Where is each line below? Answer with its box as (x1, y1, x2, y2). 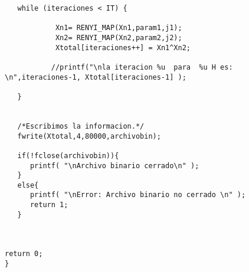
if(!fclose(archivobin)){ (17, 151, 119, 160)
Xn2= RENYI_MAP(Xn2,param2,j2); (55, 33, 182, 42)
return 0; (5, 250, 43, 258)
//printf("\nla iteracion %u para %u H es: (51, 63, 233, 71)
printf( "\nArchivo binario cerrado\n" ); (30, 161, 199, 170)
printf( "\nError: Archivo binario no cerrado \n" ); (30, 191, 246, 199)
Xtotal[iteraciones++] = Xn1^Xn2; (55, 43, 191, 52)
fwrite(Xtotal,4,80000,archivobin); (17, 132, 161, 140)
